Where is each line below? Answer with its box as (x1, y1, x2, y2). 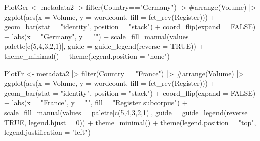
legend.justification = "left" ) (4, 127, 91, 137)
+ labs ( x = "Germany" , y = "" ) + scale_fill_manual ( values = (4, 31, 197, 41)
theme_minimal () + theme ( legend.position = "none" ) (4, 50, 170, 61)
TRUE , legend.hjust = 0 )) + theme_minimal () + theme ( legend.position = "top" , (4, 117, 256, 127)
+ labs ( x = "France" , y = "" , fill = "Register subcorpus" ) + (4, 97, 188, 108)
